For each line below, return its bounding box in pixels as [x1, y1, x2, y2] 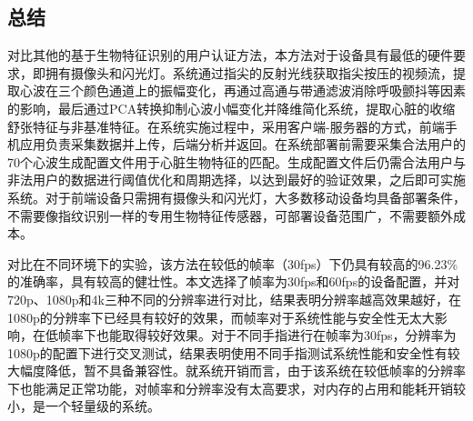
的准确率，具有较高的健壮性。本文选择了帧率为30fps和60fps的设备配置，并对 [7, 272, 460, 291]
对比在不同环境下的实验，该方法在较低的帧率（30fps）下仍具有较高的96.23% [7, 254, 458, 273]
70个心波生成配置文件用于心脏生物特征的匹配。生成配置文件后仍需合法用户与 [7, 152, 466, 171]
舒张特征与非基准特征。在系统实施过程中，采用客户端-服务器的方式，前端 [7, 116, 445, 135]
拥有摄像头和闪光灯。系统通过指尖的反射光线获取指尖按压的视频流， [45, 63, 453, 82]
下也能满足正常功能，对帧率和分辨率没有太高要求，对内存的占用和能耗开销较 [7, 378, 466, 397]
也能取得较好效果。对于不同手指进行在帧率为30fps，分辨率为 [96, 326, 457, 345]
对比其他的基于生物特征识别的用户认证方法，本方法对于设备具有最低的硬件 [7, 45, 453, 65]
